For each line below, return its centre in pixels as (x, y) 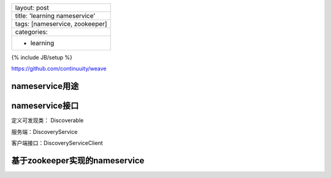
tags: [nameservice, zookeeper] (61, 24)
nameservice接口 (45, 106)
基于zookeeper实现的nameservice (78, 161)
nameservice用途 (45, 86)
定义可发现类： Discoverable (48, 120)
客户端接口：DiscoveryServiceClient (57, 143)
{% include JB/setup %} (42, 57)
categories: (32, 32)
